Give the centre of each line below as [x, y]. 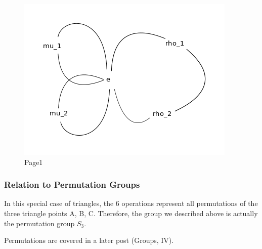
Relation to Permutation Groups [72, 184]
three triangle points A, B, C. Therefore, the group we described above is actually [131, 213]
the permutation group [39, 223]
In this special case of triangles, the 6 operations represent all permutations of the [131, 203]
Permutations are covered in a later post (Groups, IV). [89, 240]
